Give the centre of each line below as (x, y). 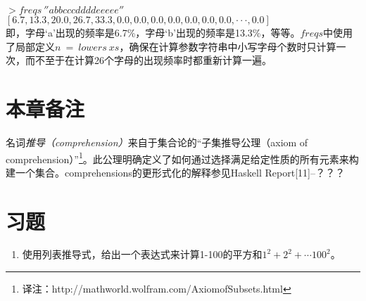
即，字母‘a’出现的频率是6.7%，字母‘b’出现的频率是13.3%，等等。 (153, 32)
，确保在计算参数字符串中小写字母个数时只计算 (228, 46)
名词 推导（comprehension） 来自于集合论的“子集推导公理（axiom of (157, 142)
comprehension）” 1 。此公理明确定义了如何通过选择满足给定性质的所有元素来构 (182, 158)
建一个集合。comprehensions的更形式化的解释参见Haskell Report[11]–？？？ (175, 172)
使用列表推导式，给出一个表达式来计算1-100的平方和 (142, 254)
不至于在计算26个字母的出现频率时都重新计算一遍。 (153, 60)
